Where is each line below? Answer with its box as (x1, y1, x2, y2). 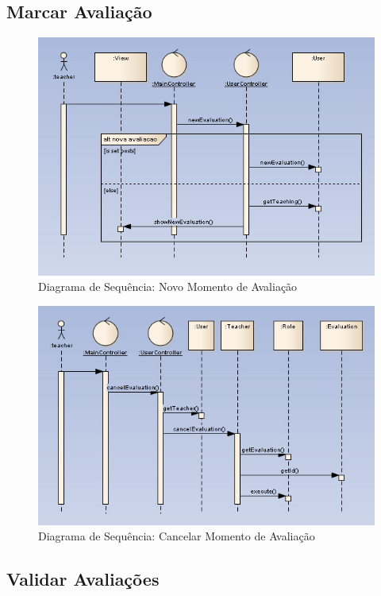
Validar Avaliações (6, 567, 160, 591)
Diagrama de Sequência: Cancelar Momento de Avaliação (38, 528, 315, 544)
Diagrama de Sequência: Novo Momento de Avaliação (38, 278, 298, 295)
